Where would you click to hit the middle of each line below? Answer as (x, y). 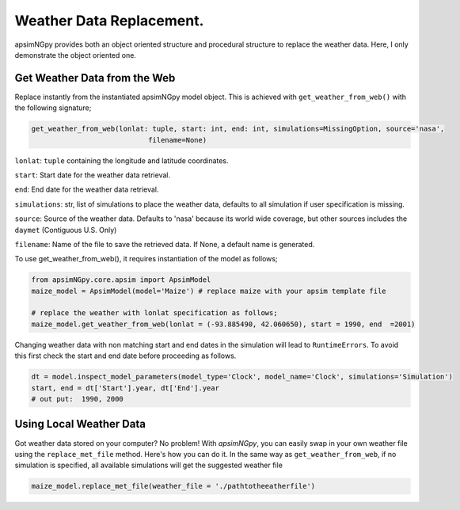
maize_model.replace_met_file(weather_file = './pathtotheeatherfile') (173, 486)
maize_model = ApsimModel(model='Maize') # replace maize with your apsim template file (209, 291)
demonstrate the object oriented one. (75, 55)
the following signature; (53, 108)
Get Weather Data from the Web (95, 78)
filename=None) (177, 140)
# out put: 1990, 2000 (78, 399)
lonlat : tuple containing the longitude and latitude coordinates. (122, 160)
